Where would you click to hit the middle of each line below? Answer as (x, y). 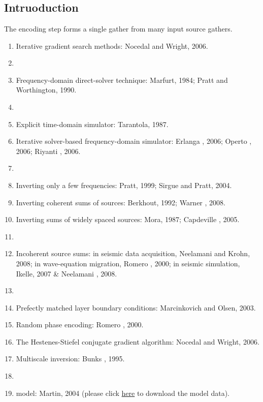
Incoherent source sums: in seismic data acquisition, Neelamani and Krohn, (133, 253)
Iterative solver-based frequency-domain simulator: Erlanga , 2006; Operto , (134, 141)
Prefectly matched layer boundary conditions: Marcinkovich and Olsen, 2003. (136, 307)
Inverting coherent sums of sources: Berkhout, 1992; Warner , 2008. (121, 202)
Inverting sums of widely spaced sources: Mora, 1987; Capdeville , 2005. (128, 219)
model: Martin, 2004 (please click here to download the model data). (123, 393)
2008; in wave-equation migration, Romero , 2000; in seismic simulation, (128, 263)
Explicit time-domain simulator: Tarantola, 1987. (92, 124)
